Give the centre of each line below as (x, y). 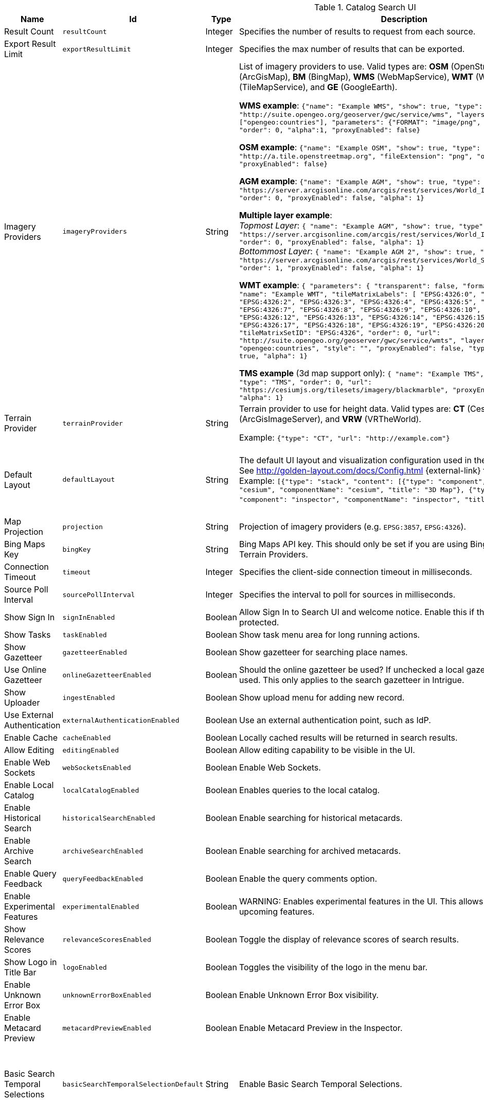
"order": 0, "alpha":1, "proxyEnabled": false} (330, 130)
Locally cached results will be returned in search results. (348, 738)
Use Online (25, 670)
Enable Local (29, 785)
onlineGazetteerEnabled (107, 675)
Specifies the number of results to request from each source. (357, 31)
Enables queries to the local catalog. (309, 790)
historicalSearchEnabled (109, 818)
